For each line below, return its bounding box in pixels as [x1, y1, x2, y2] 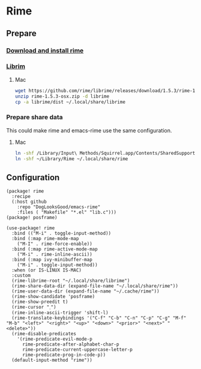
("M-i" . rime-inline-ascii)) [17, 252, 93, 258]
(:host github [11, 199, 47, 205]
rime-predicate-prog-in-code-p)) [22, 352, 106, 358]
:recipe [11, 194, 31, 200]
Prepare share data [6, 113, 63, 122]
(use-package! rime [6, 225, 55, 231]
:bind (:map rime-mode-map [11, 236, 79, 242]
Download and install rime [6, 46, 84, 55]
